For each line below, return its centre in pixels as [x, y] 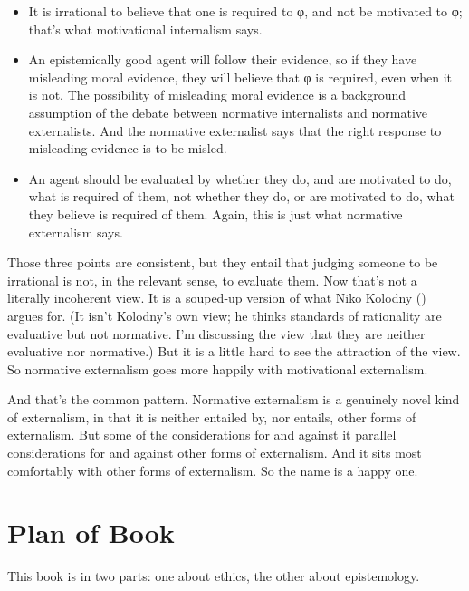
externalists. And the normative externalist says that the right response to [235, 130]
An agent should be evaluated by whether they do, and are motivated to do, [240, 178]
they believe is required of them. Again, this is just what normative [215, 213]
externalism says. [76, 232]
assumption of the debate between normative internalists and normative [228, 112]
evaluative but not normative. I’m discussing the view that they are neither [216, 333]
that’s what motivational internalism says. [145, 29]
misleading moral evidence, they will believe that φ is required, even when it [240, 77]
